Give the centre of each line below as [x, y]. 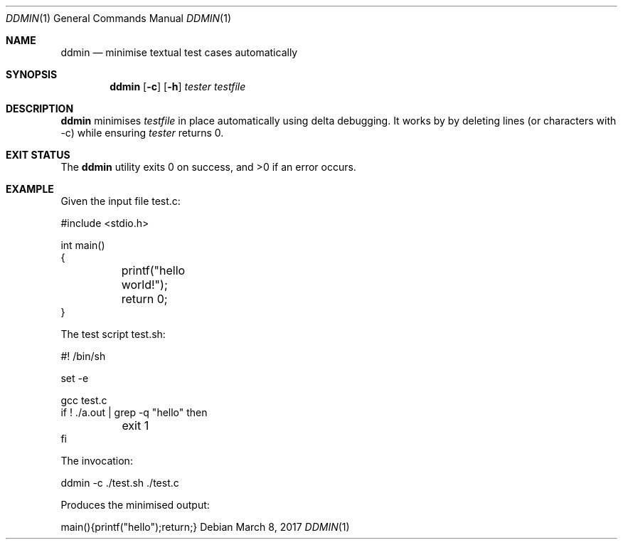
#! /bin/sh [83, 356]
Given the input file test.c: [121, 201]
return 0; [144, 299]
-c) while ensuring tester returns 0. [142, 133]
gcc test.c [84, 400]
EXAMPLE [30, 189]
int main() [83, 245]
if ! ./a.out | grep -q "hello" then [134, 412]
